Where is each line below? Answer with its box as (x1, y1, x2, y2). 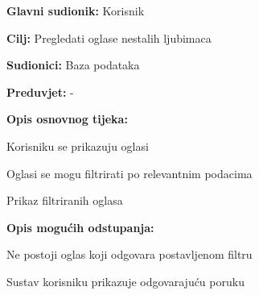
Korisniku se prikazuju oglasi (6, 137, 149, 154)
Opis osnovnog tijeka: (6, 110, 128, 127)
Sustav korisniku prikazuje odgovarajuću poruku (6, 272, 245, 289)
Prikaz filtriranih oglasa (6, 192, 123, 209)
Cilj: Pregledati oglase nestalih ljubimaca (6, 29, 212, 46)
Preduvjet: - (6, 83, 74, 100)
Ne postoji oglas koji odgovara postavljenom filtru (6, 246, 253, 263)
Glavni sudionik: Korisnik (6, 2, 145, 19)
